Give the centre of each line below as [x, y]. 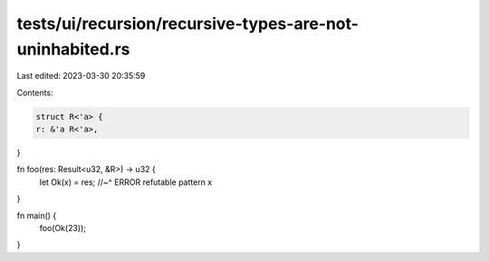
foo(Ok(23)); [62, 228]
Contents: [35, 92]
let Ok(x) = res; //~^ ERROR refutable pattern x [126, 182]
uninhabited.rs [73, 49]
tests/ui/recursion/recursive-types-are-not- [188, 24]
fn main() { [37, 215]
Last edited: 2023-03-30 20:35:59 [81, 76]
